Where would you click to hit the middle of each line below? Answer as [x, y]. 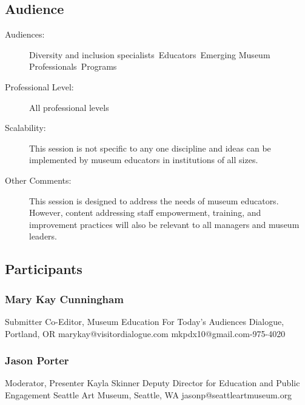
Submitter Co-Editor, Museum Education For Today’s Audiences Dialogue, [145, 321]
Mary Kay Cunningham [64, 299]
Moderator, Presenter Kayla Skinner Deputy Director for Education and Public [152, 383]
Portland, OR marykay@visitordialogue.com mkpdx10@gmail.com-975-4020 [145, 333]
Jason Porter [37, 360]
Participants [44, 269]
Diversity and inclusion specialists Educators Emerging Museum [150, 54]
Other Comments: [38, 180]
